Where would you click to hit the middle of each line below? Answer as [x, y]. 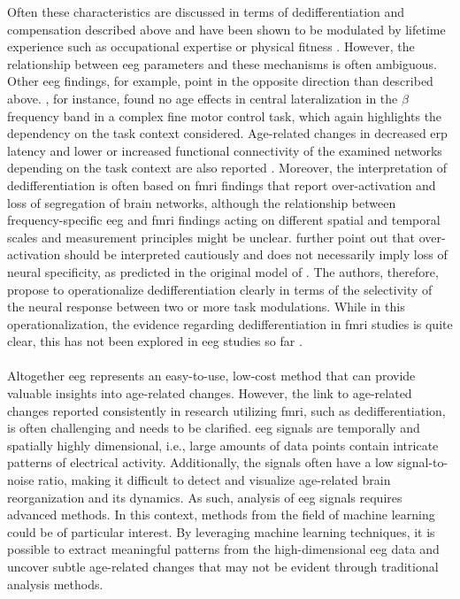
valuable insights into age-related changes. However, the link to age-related [210, 393]
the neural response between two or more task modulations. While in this [206, 307]
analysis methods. [55, 584]
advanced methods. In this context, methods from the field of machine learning [221, 515]
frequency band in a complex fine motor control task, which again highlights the [225, 115]
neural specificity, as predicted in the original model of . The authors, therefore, [223, 271]
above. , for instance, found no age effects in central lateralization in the [203, 98]
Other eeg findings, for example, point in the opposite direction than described [220, 81]
